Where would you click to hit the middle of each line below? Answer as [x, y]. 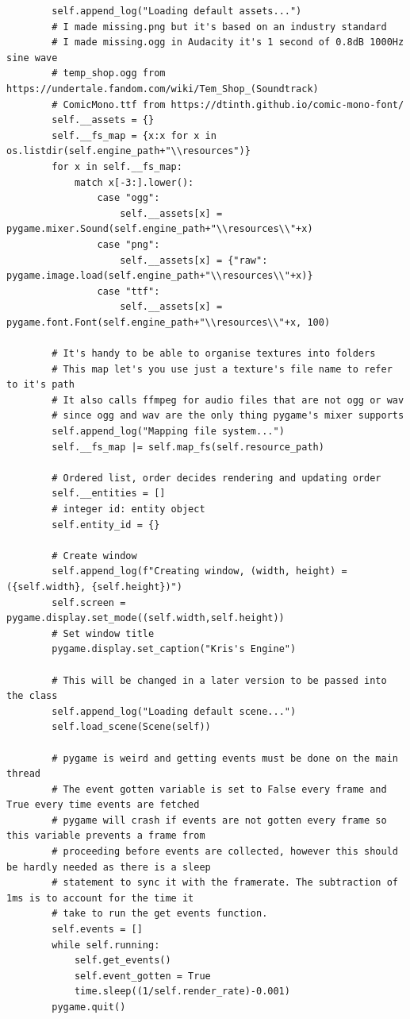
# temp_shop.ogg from [109, 73]
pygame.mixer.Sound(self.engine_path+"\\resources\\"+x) [160, 229]
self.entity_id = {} [106, 525]
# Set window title [103, 633]
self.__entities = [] [109, 494]
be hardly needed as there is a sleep [109, 867]
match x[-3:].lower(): [134, 182]
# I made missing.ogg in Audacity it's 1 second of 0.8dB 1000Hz [228, 42]
